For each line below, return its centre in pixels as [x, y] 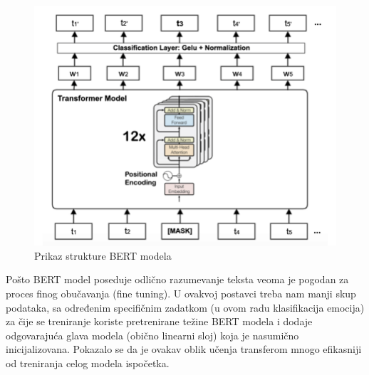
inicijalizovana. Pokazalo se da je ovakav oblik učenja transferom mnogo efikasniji [184, 349]
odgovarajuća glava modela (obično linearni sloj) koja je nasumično [152, 335]
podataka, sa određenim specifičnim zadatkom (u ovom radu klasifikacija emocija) [185, 307]
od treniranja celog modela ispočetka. [88, 363]
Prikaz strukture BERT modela [103, 255]
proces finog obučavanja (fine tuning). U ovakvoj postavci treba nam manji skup [181, 293]
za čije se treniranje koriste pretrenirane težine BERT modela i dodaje [159, 321]
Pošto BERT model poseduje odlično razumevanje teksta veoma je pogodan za [177, 279]
